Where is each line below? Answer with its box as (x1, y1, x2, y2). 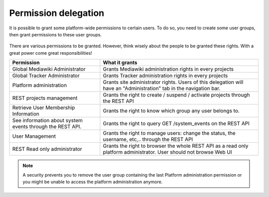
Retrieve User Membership (12, 104, 75, 111)
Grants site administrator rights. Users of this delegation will (103, 79, 244, 86)
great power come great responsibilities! (9, 50, 92, 56)
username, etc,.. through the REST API (103, 136, 193, 143)
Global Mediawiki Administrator (12, 66, 86, 73)
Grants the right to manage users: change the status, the (103, 130, 236, 137)
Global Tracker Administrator (12, 72, 80, 79)
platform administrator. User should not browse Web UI (103, 149, 232, 156)
